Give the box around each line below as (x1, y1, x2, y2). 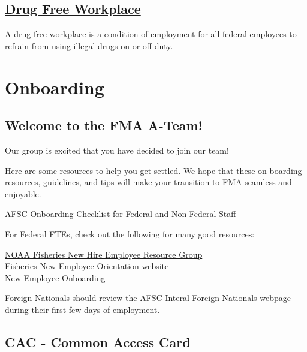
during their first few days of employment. (5, 303, 160, 315)
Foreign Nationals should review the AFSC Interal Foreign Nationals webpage (5, 291, 291, 304)
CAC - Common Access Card (5, 332, 191, 351)
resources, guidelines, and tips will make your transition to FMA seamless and (5, 176, 292, 188)
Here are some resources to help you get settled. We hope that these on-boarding (5, 164, 302, 176)
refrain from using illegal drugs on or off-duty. (5, 39, 173, 52)
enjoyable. (5, 187, 41, 200)
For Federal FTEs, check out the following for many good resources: (5, 227, 255, 240)
